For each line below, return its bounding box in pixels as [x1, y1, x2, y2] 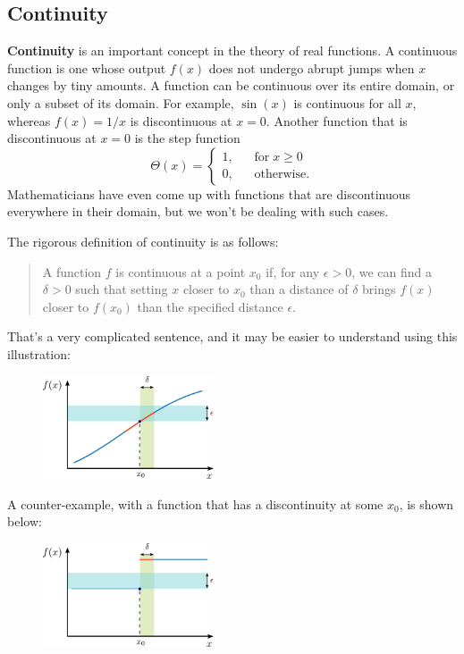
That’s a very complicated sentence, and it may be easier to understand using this [7, 327, 458, 346]
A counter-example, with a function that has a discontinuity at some [7, 494, 384, 513]
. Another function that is [266, 111, 408, 130]
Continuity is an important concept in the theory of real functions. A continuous [7, 41, 458, 60]
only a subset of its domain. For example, [7, 93, 234, 112]
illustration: [7, 344, 71, 363]
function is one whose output [7, 58, 166, 77]
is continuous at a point [115, 262, 246, 281]
